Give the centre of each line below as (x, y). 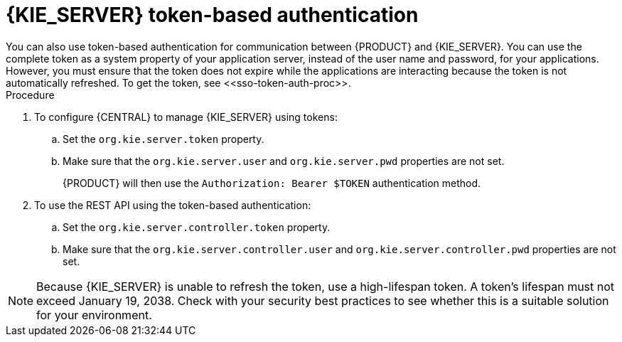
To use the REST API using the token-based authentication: (173, 205)
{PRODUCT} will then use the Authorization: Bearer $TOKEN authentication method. (272, 183)
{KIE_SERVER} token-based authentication (212, 15)
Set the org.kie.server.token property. (163, 139)
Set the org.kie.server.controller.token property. (197, 227)
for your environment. (94, 315)
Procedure (30, 95)
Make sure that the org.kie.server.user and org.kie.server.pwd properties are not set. (284, 161)
